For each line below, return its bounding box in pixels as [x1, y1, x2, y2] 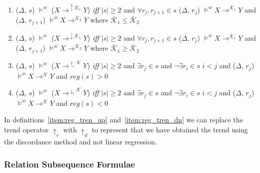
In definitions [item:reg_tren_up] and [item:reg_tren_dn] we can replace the [4, 114, 243, 125]
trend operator [4, 124, 49, 134]
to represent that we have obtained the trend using [91, 124, 248, 134]
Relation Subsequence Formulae [4, 157, 135, 170]
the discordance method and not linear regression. [4, 136, 157, 147]
